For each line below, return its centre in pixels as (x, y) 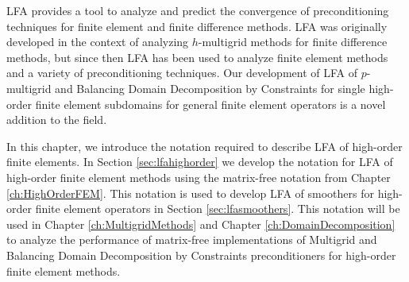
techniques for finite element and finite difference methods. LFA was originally (197, 26)
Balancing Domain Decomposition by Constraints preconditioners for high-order (201, 255)
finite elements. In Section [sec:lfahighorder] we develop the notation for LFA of (200, 162)
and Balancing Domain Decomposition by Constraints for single (210, 88)
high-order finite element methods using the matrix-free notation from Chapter (199, 177)
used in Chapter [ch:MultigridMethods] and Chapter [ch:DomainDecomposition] (201, 224)
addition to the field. (57, 120)
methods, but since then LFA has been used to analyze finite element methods (197, 57)
